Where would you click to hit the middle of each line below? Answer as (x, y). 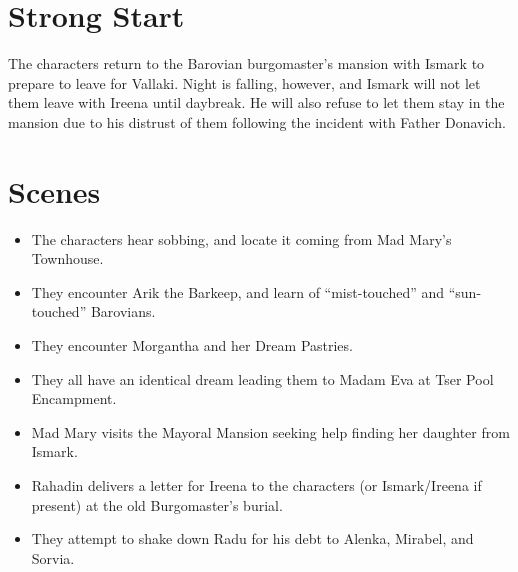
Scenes (54, 190)
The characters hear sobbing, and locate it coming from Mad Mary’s (241, 238)
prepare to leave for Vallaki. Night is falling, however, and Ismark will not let (244, 82)
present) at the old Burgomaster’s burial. (157, 504)
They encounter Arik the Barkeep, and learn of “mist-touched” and (238, 291)
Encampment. (74, 398)
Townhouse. (67, 258)
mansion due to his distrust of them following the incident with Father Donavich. (257, 121)
